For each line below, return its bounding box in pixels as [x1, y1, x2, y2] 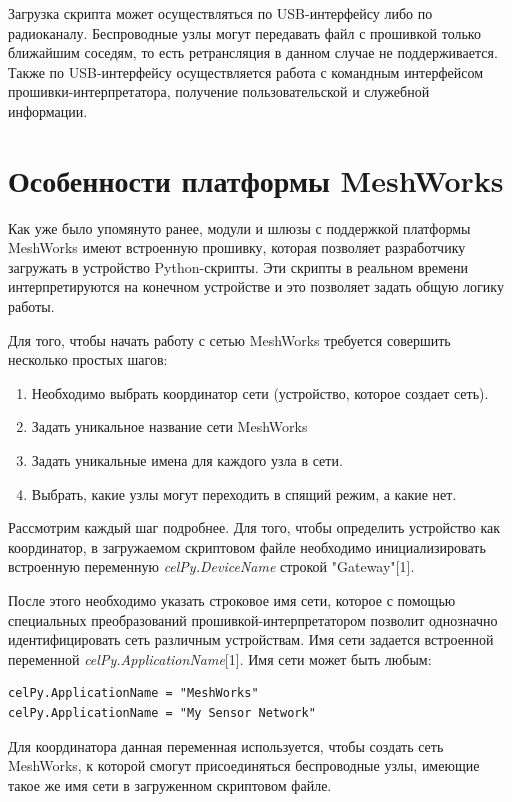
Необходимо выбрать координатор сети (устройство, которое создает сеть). [31, 382, 489, 403]
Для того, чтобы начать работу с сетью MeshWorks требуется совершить [8, 329, 451, 350]
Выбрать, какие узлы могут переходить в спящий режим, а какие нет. [31, 483, 457, 504]
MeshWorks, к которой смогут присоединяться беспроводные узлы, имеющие [8, 755, 480, 776]
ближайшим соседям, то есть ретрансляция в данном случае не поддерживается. [8, 42, 498, 63]
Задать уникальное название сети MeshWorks [31, 416, 308, 437]
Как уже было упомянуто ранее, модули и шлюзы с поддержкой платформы [8, 217, 471, 238]
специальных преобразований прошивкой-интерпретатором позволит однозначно [8, 609, 498, 630]
